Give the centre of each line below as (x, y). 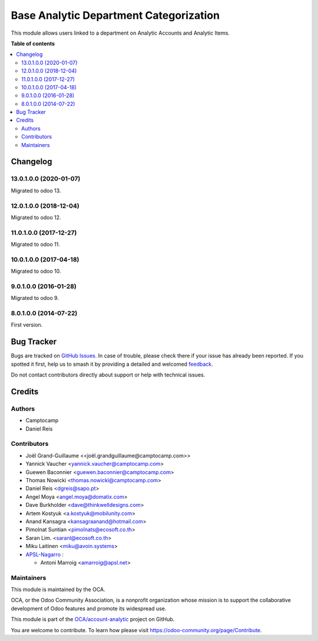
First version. (27, 325)
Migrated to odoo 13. (36, 191)
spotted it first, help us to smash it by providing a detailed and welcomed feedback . (112, 364)
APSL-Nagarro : (45, 554)
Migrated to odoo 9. (35, 298)
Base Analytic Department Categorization (115, 15)
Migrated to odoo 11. (35, 245)
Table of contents (33, 44)
